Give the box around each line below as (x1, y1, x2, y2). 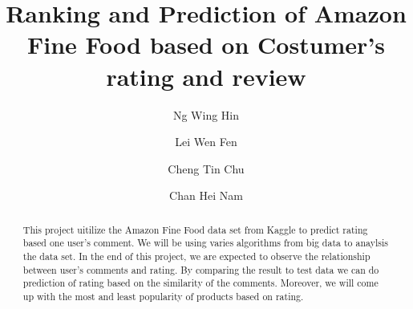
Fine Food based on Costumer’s (26, 28, 386, 61)
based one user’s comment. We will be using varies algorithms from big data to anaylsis (22, 236, 388, 250)
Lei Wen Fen (175, 133, 237, 150)
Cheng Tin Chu (168, 160, 245, 177)
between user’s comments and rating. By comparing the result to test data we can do (22, 262, 379, 276)
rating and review (106, 59, 306, 92)
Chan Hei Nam (169, 187, 243, 204)
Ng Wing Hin (172, 106, 240, 123)
